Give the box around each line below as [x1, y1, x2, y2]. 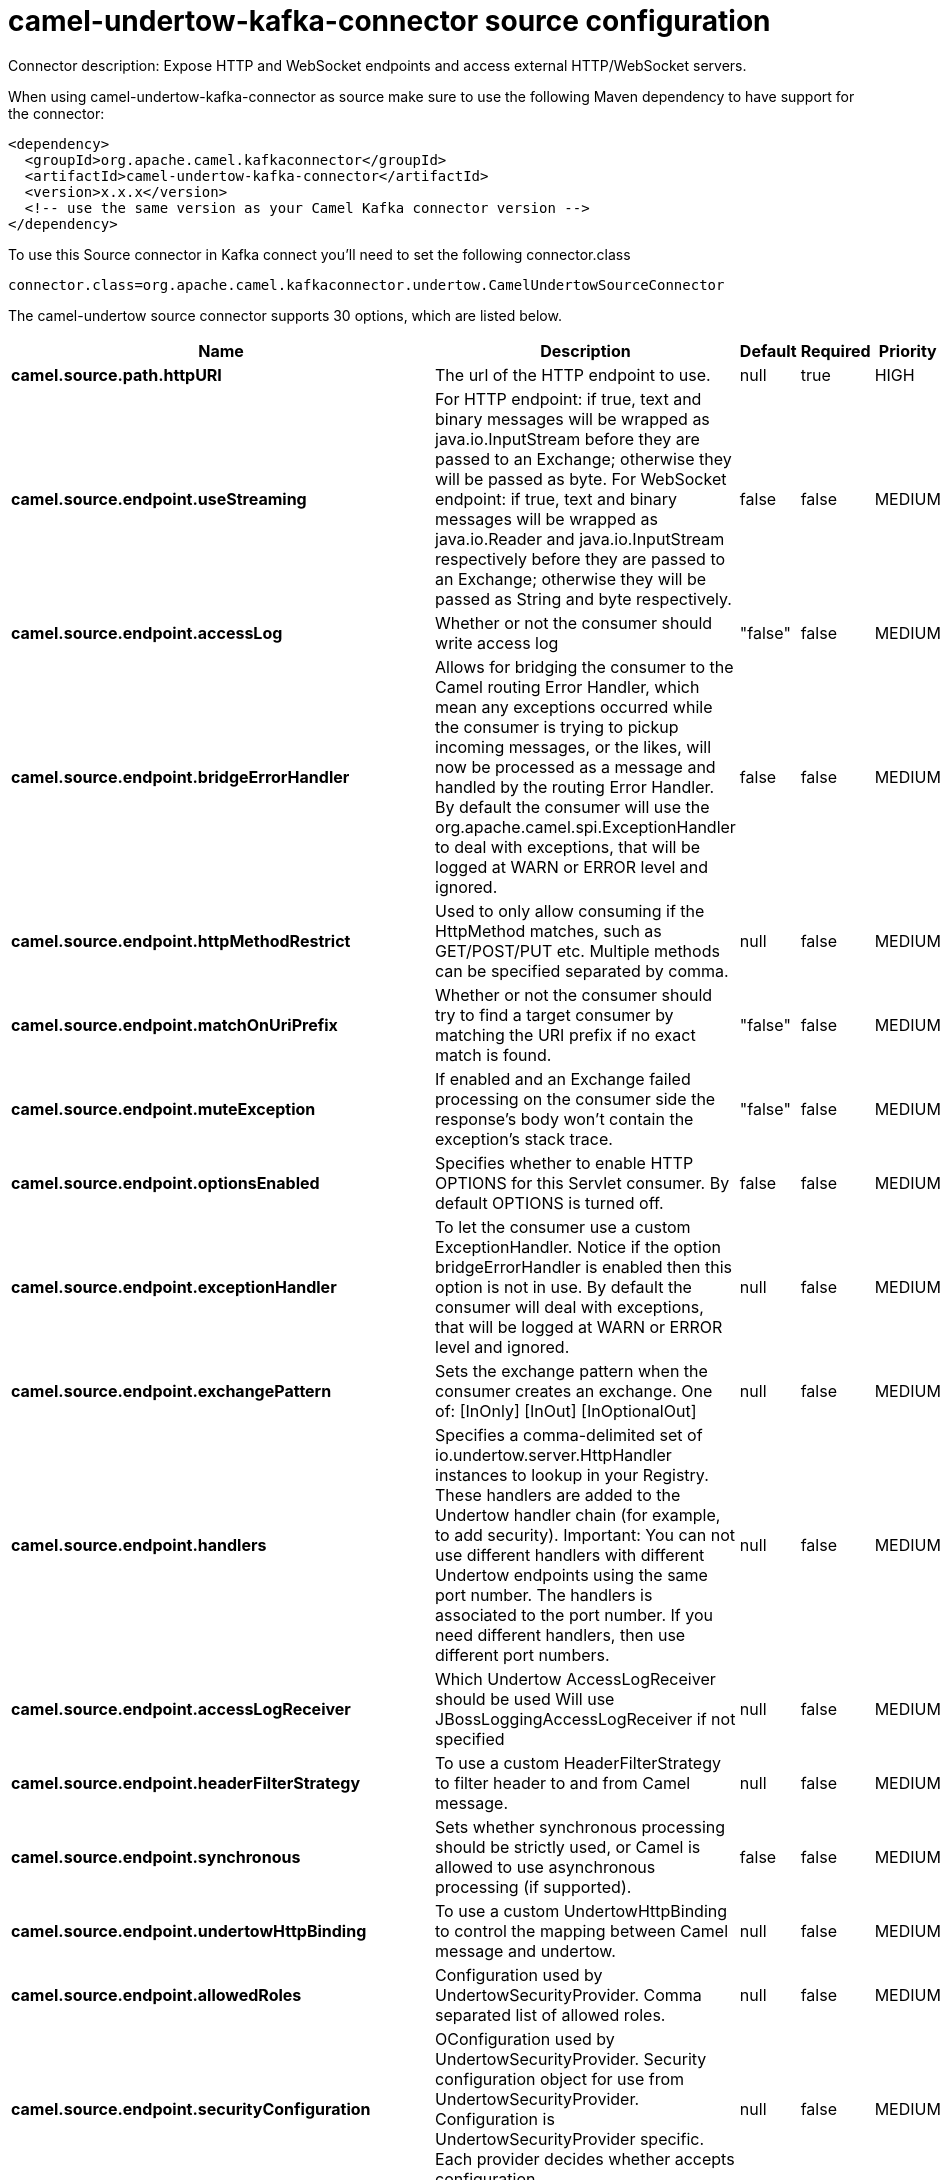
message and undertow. [435, 1940, 616, 1961]
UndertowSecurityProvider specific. [435, 2128, 705, 2149]
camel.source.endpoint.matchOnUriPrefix [11, 1014, 338, 1035]
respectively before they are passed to [435, 548, 726, 569]
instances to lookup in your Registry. [435, 1464, 709, 1485]
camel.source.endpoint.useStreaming [11, 488, 307, 509]
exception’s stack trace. [435, 1128, 613, 1149]
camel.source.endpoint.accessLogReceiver [11, 1698, 351, 1719]
